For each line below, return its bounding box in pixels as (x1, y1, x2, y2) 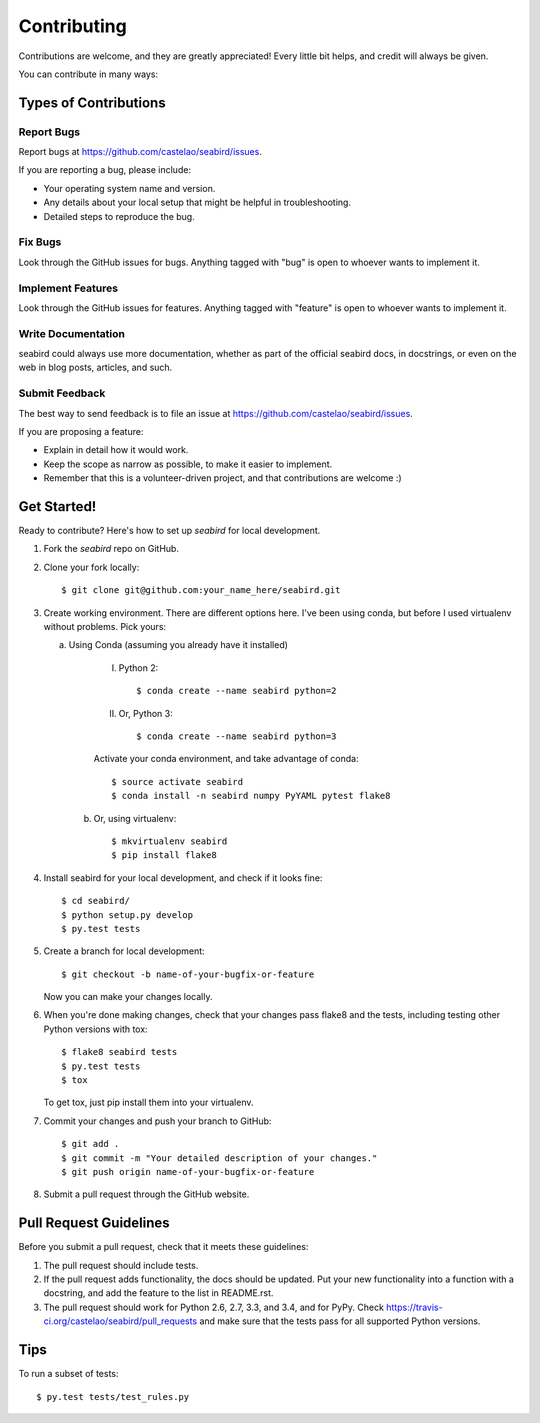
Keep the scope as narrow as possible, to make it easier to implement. (43, 458, 333, 470)
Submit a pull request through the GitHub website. (43, 1188, 250, 1200)
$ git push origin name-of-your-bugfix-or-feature (61, 1166, 315, 1177)
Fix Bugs (18, 235, 62, 249)
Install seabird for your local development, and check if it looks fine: (43, 871, 323, 884)
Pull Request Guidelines (18, 1215, 170, 1232)
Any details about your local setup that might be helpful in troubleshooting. (43, 196, 352, 209)
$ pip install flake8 (111, 850, 217, 861)
